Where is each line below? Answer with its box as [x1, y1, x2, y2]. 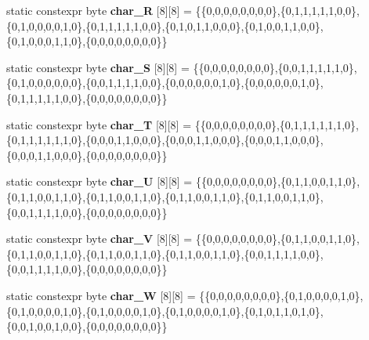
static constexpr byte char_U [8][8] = [6, 173, 193, 190]
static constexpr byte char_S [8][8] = [6, 59, 190, 75]
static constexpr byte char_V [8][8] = [6, 230, 193, 247]
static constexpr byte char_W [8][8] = [6, 287, 196, 303]
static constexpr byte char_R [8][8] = [6, 2, 192, 18]
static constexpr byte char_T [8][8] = [6, 116, 192, 132]
